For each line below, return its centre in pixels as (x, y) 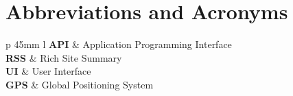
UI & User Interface (48, 71)
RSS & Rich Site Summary (64, 57)
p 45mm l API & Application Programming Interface (119, 44)
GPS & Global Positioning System (80, 84)
